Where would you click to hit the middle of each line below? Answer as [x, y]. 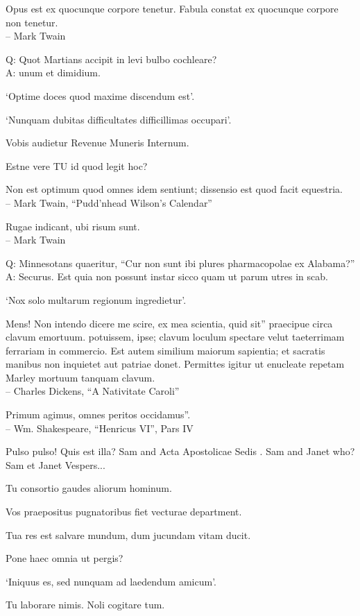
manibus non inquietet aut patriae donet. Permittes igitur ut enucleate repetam [175, 364]
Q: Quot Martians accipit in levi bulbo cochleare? [111, 59]
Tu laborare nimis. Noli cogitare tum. [85, 605]
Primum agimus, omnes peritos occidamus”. [98, 414]
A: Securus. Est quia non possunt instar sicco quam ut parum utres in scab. [167, 276]
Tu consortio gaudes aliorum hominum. [89, 488]
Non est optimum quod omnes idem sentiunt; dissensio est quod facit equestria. [174, 189]
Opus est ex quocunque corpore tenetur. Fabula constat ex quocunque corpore [172, 8]
